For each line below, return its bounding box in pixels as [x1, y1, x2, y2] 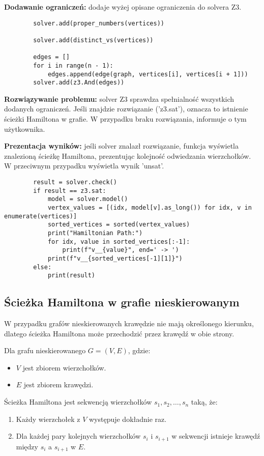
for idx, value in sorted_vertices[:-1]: [47, 238, 190, 245]
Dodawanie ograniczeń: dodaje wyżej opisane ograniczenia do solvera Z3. [4, 2, 242, 12]
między [16, 441, 38, 451]
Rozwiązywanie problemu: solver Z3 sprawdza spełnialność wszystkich [4, 93, 234, 104]
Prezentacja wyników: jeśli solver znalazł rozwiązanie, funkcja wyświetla [4, 140, 239, 151]
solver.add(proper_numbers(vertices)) [33, 19, 164, 27]
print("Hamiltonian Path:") [47, 229, 143, 237]
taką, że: [191, 396, 218, 407]
